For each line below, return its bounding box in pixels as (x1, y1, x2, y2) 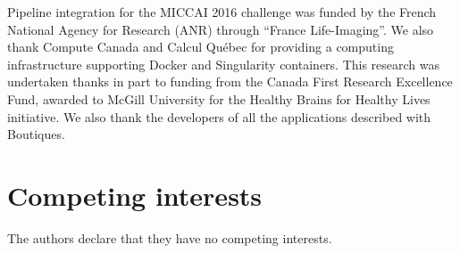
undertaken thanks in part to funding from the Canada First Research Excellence (7, 72, 453, 91)
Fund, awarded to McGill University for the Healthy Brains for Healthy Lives (7, 89, 431, 108)
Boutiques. (7, 125, 65, 143)
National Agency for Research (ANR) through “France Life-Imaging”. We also (7, 20, 434, 38)
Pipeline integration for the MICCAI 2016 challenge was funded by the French (7, 3, 437, 20)
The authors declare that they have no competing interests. (7, 228, 332, 247)
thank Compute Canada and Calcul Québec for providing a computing (7, 37, 394, 56)
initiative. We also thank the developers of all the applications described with (7, 107, 431, 126)
